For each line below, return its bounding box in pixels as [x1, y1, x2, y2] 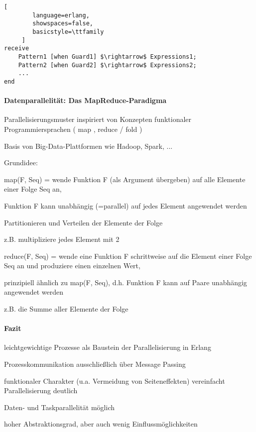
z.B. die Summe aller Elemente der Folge [4, 304, 128, 314]
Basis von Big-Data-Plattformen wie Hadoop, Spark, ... [4, 140, 173, 151]
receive [4, 45, 29, 52]
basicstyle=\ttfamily [32, 28, 104, 35]
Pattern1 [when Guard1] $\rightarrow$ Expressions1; [18, 53, 197, 60]
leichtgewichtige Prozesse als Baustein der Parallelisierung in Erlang [4, 342, 211, 352]
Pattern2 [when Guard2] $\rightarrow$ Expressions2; [18, 61, 197, 69]
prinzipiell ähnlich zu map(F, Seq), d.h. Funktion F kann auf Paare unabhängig [4, 277, 247, 287]
